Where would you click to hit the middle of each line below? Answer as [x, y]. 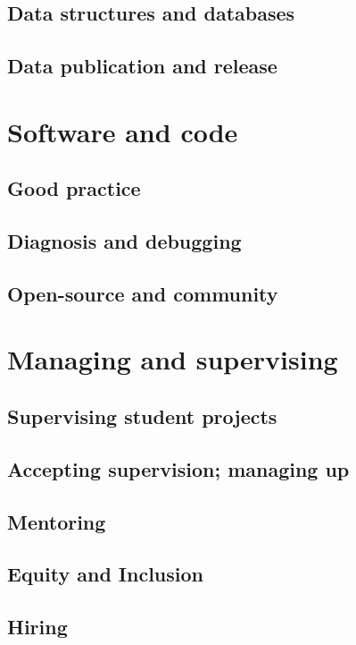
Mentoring [57, 521]
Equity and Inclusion [106, 574]
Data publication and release [142, 66]
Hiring [37, 627]
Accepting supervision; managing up [178, 468]
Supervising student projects [142, 416]
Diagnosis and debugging [124, 241]
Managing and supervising [173, 359]
